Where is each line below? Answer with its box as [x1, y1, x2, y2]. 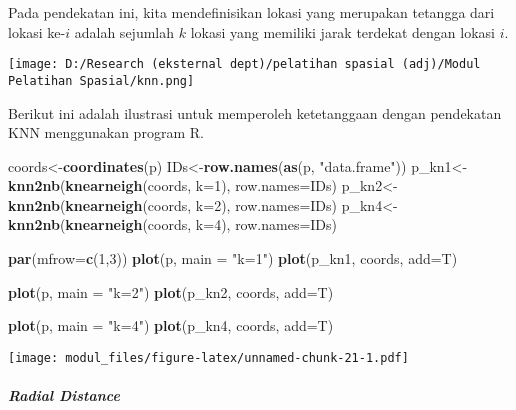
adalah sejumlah [74, 21, 174, 42]
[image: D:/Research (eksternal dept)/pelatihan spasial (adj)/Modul [8, 57, 481, 72]
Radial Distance [8, 385, 120, 406]
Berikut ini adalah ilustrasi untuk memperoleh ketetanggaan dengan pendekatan [8, 102, 502, 123]
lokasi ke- [8, 21, 66, 42]
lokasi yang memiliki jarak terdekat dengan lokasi [190, 21, 495, 42]
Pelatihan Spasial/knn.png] [8, 73, 195, 88]
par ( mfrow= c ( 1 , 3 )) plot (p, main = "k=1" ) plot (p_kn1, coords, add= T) [8, 248, 458, 269]
